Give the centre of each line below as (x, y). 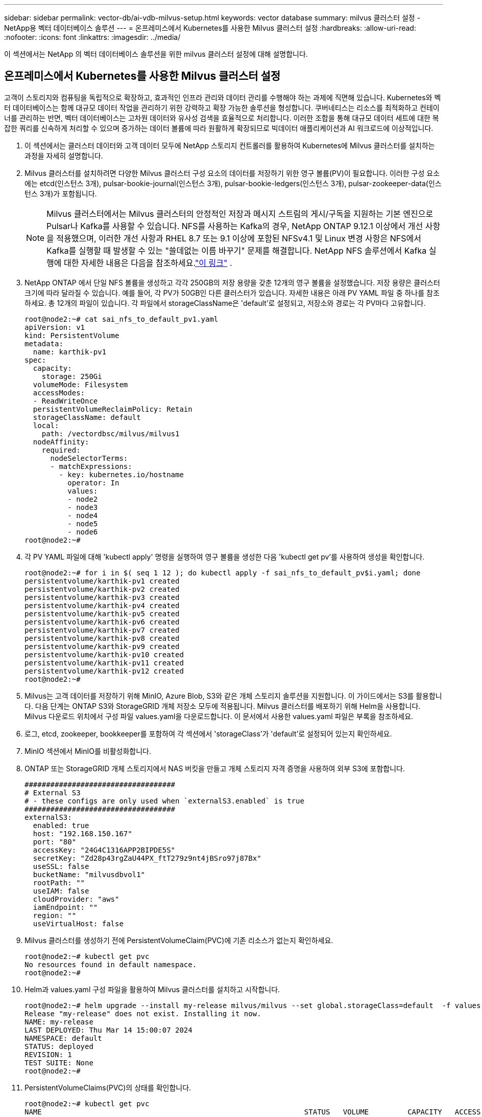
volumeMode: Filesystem (80, 384)
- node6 (83, 532)
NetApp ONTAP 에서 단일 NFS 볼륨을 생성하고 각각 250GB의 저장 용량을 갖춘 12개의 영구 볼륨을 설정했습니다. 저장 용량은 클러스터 (232, 282)
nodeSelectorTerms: (89, 458)
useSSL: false (61, 866)
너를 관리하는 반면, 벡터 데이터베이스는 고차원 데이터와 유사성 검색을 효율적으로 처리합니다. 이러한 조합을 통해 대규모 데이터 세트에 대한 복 (222, 118)
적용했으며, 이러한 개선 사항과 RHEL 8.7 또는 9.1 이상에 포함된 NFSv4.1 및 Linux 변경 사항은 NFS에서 (239, 238)
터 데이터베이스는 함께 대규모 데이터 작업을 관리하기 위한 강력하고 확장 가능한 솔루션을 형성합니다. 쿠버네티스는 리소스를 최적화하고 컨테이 (222, 107)
